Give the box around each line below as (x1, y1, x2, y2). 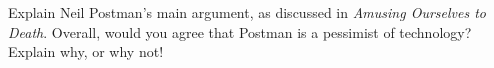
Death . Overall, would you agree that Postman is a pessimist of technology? (8, 21, 472, 42)
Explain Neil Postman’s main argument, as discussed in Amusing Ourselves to (8, 2, 487, 22)
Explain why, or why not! (8, 41, 164, 62)
